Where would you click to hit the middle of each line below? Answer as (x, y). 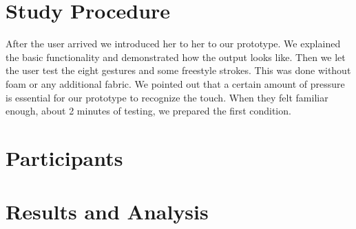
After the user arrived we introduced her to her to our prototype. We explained (173, 44)
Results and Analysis (107, 212)
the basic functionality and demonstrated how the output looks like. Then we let (176, 57)
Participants (64, 157)
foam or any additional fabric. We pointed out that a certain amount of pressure (175, 83)
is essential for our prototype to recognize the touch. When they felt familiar (167, 97)
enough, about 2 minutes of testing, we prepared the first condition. (148, 111)
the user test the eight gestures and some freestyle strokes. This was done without (178, 70)
